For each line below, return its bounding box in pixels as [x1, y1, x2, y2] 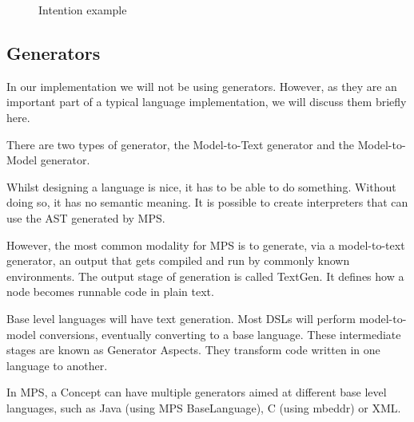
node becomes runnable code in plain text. [6, 283, 214, 300]
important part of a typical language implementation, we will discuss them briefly [6, 93, 407, 110]
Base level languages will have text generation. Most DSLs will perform [6, 310, 356, 326]
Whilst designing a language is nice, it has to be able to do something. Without [6, 178, 396, 195]
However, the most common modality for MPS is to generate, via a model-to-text [6, 236, 405, 253]
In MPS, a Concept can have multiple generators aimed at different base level [6, 384, 387, 400]
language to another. [6, 357, 108, 373]
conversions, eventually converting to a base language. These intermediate [39, 325, 401, 342]
